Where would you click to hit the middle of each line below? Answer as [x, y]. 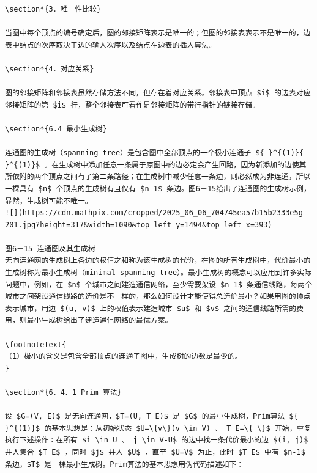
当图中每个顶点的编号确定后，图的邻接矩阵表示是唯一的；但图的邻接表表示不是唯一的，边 [158, 33]
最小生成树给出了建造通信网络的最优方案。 [99, 321]
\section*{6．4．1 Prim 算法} [63, 392]
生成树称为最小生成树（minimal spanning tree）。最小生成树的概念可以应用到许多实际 [158, 273]
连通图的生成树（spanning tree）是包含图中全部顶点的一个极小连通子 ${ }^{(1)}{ [155, 153]
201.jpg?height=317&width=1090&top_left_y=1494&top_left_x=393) [139, 225]
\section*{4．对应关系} [50, 69]
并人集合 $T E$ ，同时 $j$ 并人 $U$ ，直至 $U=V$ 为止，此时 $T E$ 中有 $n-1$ [155, 452]
